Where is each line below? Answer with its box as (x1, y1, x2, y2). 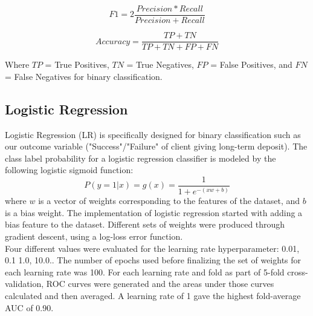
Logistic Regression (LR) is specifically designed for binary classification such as (5, 128, 301, 140)
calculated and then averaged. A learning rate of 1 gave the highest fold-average (5, 289, 301, 302)
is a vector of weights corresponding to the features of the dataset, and (38, 194, 300, 207)
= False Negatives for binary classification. (5, 70, 163, 82)
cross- (287, 265, 308, 278)
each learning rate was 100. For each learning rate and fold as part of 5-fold (5, 265, 285, 278)
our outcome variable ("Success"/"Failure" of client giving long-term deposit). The (5, 140, 308, 153)
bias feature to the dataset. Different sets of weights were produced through (5, 218, 285, 231)
